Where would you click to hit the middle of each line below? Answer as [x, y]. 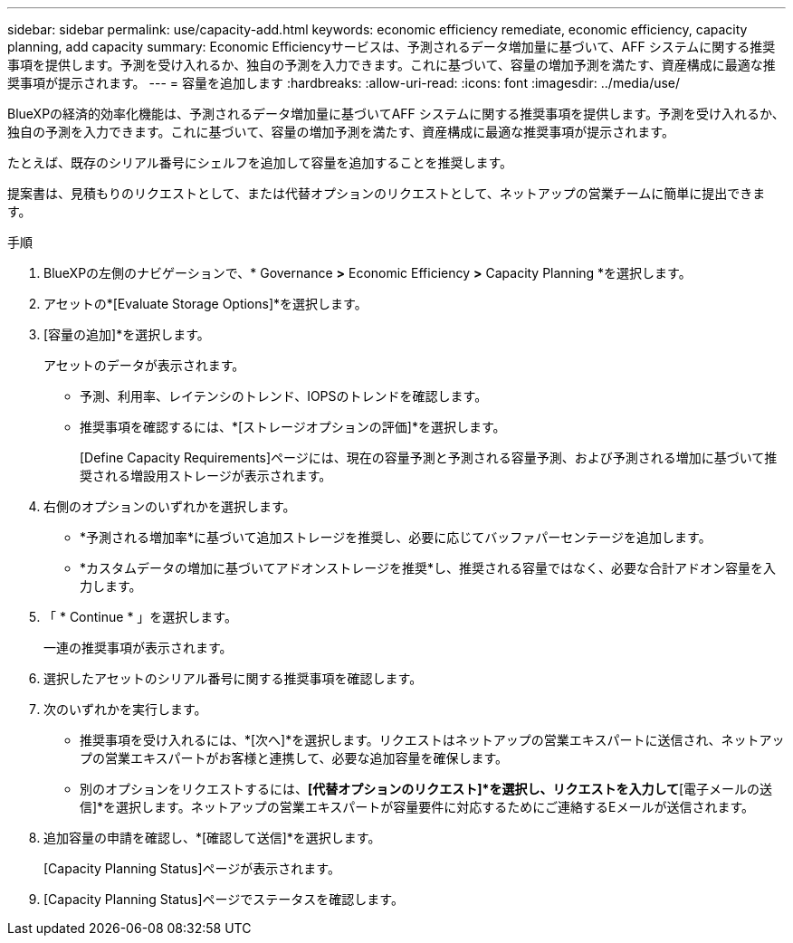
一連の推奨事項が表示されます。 [138, 648]
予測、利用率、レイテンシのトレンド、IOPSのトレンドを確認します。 [284, 396]
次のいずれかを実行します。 [125, 709]
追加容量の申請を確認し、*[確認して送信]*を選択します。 [212, 838]
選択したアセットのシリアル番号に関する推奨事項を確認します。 [233, 678]
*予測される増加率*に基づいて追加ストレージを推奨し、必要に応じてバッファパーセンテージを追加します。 [396, 537]
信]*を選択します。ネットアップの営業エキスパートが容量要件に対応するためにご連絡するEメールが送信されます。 [417, 807]
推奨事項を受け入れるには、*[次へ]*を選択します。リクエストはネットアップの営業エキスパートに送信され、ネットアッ [432, 740]
